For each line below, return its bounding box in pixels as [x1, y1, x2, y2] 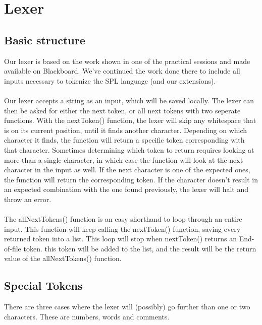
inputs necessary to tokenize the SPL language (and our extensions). [4, 75, 216, 86]
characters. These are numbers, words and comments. [4, 311, 170, 321]
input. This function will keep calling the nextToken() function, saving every [4, 223, 241, 234]
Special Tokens [4, 278, 83, 293]
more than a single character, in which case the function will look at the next [4, 154, 243, 165]
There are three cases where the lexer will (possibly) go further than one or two [4, 301, 250, 312]
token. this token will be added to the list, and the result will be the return [23, 243, 256, 253]
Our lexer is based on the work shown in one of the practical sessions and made [4, 55, 250, 66]
